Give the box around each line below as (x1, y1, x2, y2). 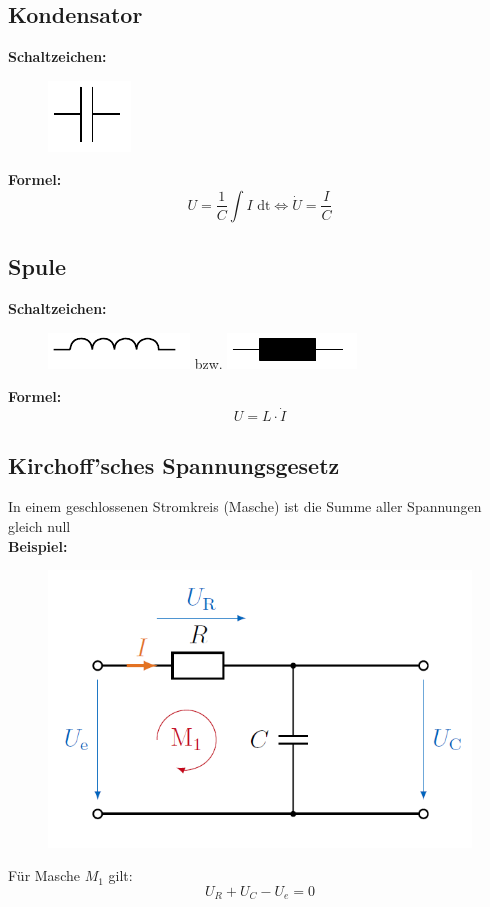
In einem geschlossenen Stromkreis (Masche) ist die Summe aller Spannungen (8, 496, 482, 517)
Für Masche (8, 865, 80, 886)
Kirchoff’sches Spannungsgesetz (8, 449, 340, 480)
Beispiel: (8, 535, 68, 556)
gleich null (8, 515, 71, 536)
